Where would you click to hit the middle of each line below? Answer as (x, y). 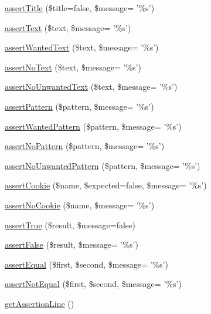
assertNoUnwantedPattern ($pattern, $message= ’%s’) (103, 165)
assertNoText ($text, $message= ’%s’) (73, 67)
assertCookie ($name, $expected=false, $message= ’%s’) (106, 185)
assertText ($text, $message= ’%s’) (68, 27)
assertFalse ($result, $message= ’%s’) (72, 244)
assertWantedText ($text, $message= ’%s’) (82, 47)
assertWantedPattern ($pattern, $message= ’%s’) (93, 126)
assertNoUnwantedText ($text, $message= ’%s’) (91, 87)
